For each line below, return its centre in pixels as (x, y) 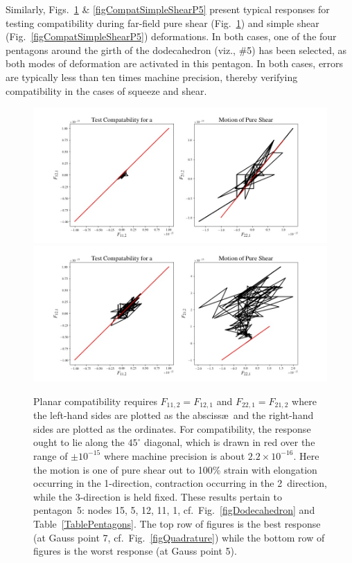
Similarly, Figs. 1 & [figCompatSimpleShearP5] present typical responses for (168, 9)
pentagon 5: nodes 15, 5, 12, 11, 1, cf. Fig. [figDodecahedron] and (174, 510)
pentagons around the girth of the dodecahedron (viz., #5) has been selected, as (176, 50)
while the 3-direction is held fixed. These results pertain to (158, 496)
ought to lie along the (79, 442)
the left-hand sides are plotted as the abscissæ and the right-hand (174, 415)
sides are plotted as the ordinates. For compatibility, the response (172, 428)
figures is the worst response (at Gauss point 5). (135, 551)
